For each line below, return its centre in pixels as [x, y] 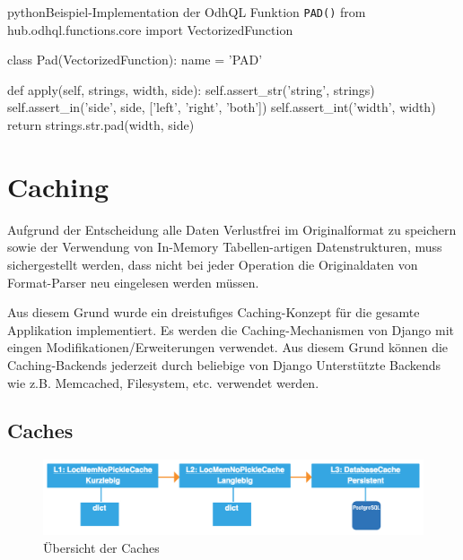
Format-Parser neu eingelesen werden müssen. [133, 282]
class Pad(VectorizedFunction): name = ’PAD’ [135, 60]
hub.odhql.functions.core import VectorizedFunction [150, 29]
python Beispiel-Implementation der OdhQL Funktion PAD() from [187, 12]
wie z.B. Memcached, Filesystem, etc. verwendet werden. [163, 382]
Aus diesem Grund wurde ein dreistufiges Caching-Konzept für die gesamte [214, 312]
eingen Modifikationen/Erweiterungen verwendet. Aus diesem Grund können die [228, 347]
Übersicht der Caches [101, 547]
